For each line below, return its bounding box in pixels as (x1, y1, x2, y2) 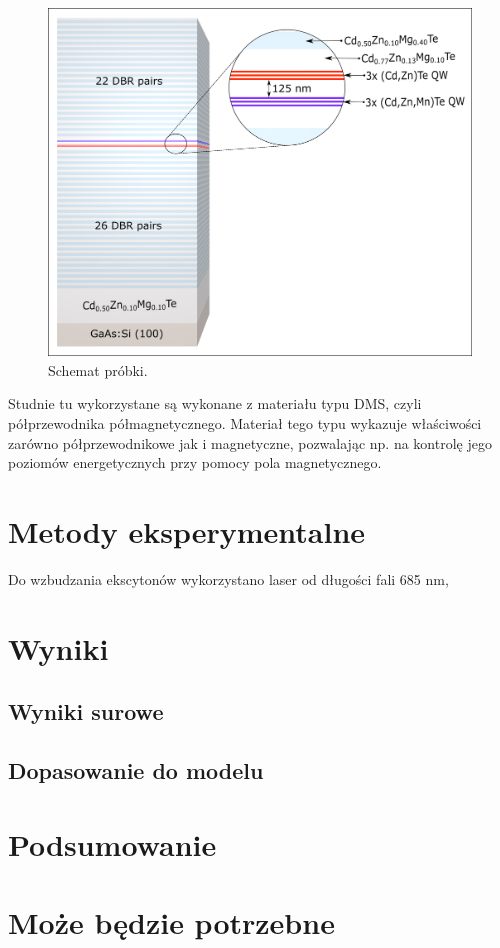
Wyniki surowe (8, 696, 164, 727)
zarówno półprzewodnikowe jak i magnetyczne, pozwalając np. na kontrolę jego (8, 432, 492, 453)
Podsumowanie (8, 823, 217, 864)
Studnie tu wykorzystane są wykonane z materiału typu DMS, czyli (8, 393, 422, 414)
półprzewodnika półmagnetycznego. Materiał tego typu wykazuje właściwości (8, 413, 482, 433)
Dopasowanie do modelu (8, 755, 264, 786)
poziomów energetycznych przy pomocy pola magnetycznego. (8, 452, 382, 473)
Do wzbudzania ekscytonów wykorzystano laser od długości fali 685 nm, (8, 568, 449, 589)
